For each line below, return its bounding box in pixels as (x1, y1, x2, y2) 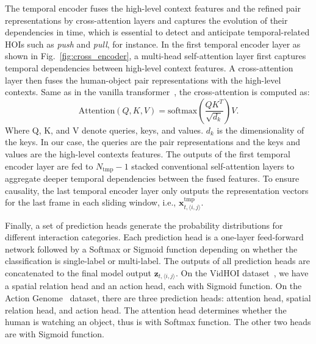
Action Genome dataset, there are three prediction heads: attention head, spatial (5, 292, 311, 304)
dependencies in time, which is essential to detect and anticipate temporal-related (5, 26, 310, 38)
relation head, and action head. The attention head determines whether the (5, 303, 287, 316)
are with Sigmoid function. (5, 327, 105, 340)
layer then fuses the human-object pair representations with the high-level (5, 73, 281, 86)
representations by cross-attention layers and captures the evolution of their (5, 13, 288, 26)
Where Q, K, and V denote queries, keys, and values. (5, 123, 204, 136)
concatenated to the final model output (5, 266, 151, 279)
